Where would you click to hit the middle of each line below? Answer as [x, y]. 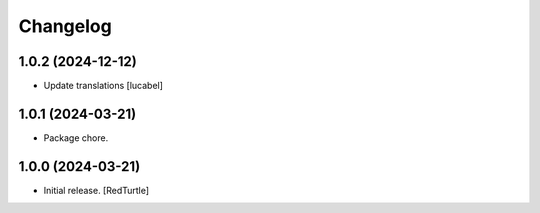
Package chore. [76, 137]
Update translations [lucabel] [103, 86]
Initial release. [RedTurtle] [96, 190]
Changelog [65, 26]
